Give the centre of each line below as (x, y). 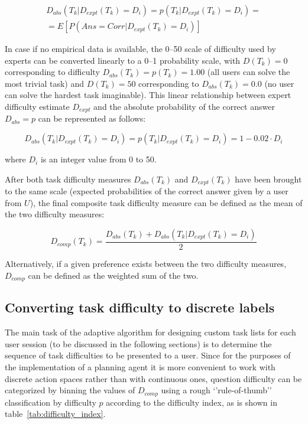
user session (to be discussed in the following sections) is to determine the (138, 343)
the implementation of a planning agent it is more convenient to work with (140, 366)
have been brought (268, 179)
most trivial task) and (44, 83)
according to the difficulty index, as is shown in (192, 402)
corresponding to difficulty (52, 72)
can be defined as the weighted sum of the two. (113, 275)
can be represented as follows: (92, 118)
